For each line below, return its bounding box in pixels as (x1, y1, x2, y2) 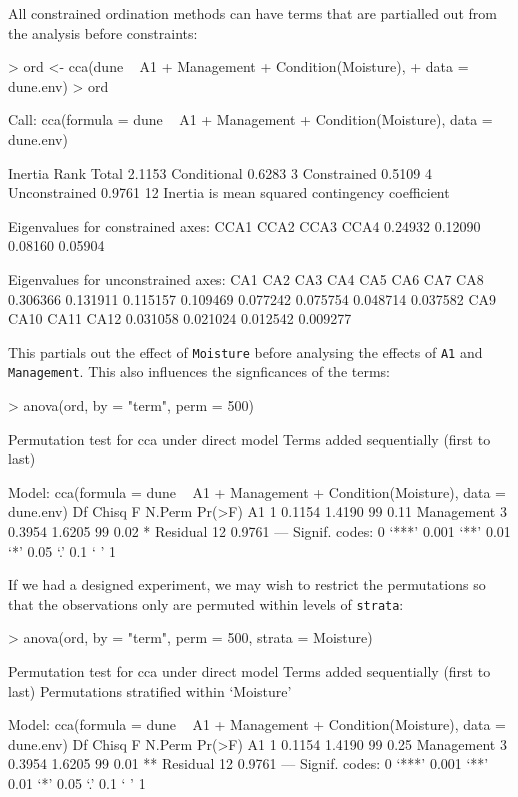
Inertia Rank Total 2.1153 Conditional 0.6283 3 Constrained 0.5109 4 (8, 162, 432, 183)
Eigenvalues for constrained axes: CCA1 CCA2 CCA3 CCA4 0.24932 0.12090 (8, 215, 481, 236)
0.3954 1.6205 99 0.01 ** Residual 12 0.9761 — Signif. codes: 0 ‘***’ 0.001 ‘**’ (8, 753, 489, 774)
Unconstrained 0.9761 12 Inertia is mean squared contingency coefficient (8, 182, 450, 203)
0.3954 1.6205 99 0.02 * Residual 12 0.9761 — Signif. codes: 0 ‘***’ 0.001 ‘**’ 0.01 (8, 521, 511, 541)
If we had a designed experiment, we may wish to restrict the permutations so (8, 574, 486, 595)
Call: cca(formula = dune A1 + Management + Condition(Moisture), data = (8, 109, 493, 130)
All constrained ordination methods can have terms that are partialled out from (8, 3, 497, 23)
